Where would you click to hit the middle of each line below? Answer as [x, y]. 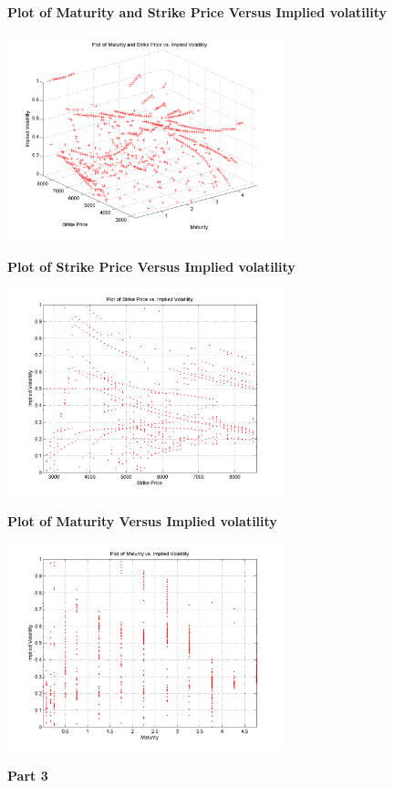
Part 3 [28, 775]
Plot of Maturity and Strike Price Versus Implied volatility [197, 12]
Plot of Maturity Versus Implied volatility [142, 520]
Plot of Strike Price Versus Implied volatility [151, 266]
